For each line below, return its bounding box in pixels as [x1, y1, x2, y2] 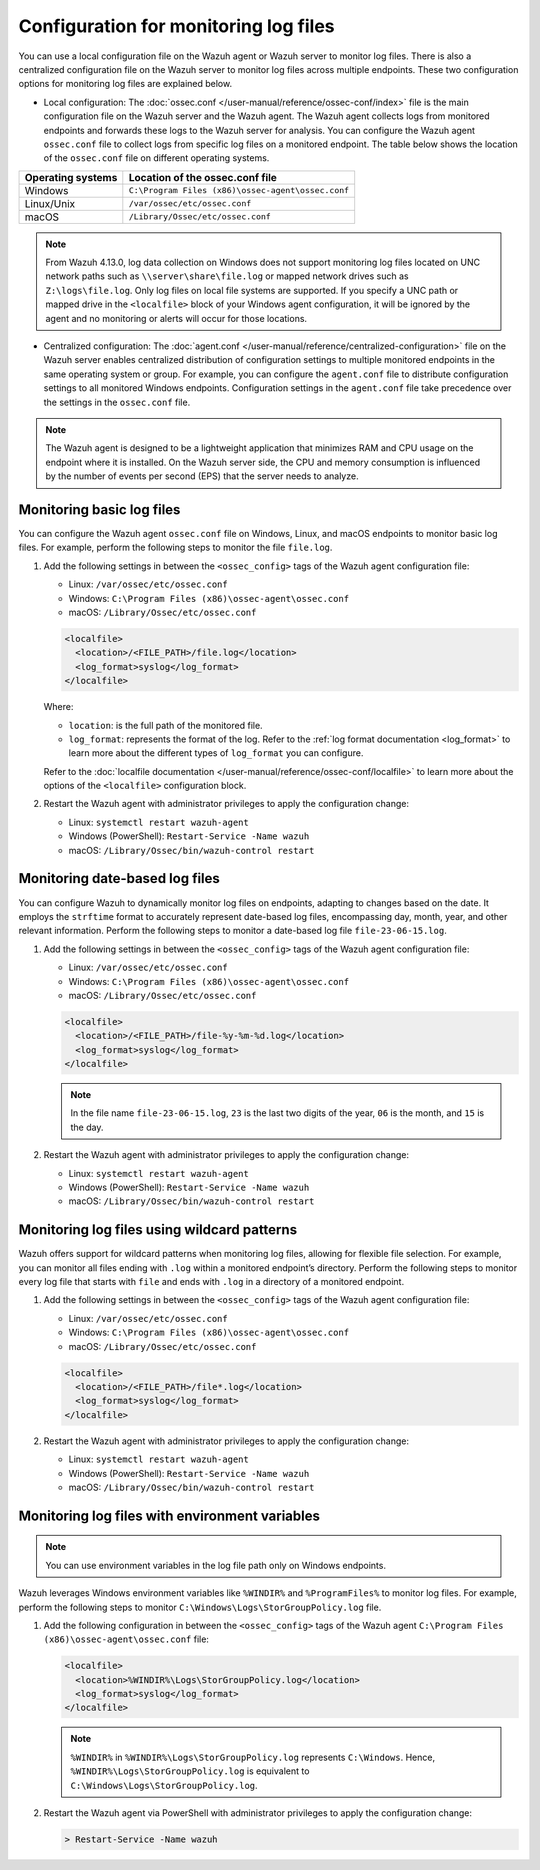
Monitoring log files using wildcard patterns [18, 1221, 298, 1239]
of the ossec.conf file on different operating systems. [43, 152, 270, 164]
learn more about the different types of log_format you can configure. [68, 747, 364, 759]
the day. [70, 1121, 104, 1133]
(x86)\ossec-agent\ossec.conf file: [43, 1633, 210, 1645]
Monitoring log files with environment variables [18, 1507, 320, 1524]
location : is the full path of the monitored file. [68, 719, 264, 731]
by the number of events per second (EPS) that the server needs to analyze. [45, 470, 359, 482]
